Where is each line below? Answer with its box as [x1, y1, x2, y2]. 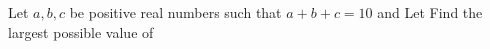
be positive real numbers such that [69, 2, 282, 22]
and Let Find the [377, 2, 483, 22]
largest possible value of [8, 21, 154, 42]
